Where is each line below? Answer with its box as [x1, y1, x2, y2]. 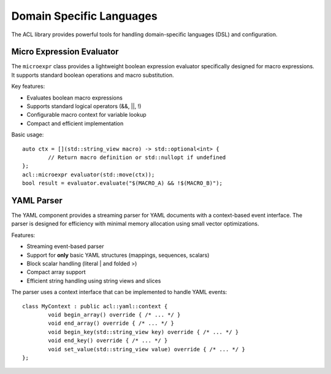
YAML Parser [11, 195, 63, 206]
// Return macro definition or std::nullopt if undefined [48, 154, 226, 161]
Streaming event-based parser [26, 243, 104, 250]
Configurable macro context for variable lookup [26, 111, 146, 119]
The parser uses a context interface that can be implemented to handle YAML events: [11, 289, 227, 296]
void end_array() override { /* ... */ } [48, 320, 175, 327]
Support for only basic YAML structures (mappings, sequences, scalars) [26, 251, 210, 259]
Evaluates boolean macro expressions [26, 94, 123, 101]
